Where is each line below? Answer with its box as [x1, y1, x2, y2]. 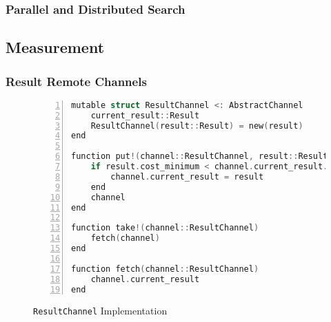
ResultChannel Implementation [33, 303, 168, 318]
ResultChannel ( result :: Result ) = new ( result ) [90, 120, 303, 131]
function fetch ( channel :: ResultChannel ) [71, 264, 259, 274]
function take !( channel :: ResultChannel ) [71, 223, 259, 233]
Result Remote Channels [6, 72, 147, 89]
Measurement [6, 36, 105, 58]
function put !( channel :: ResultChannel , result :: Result [71, 151, 328, 162]
